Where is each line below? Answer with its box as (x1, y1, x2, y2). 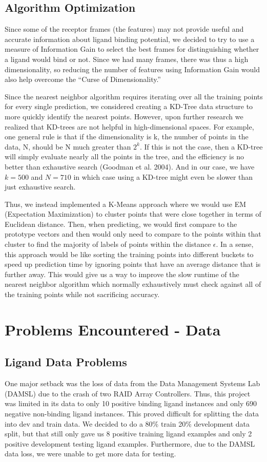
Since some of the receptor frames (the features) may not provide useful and (5, 24, 244, 34)
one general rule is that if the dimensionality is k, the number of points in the (5, 131, 249, 142)
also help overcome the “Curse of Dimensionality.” (5, 74, 161, 85)
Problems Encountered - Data (5, 319, 221, 340)
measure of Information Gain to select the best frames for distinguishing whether (5, 44, 259, 54)
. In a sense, (216, 239, 254, 249)
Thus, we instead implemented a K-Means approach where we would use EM (5, 198, 247, 209)
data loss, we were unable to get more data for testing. (5, 448, 176, 459)
